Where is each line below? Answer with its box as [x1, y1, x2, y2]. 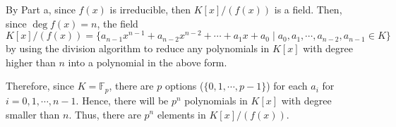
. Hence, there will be [76, 92, 169, 107]
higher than [6, 54, 56, 69]
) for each [266, 78, 308, 93]
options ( [164, 78, 204, 93]
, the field [97, 16, 138, 30]
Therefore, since [6, 78, 74, 93]
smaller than [6, 107, 60, 121]
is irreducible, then [109, 2, 191, 16]
